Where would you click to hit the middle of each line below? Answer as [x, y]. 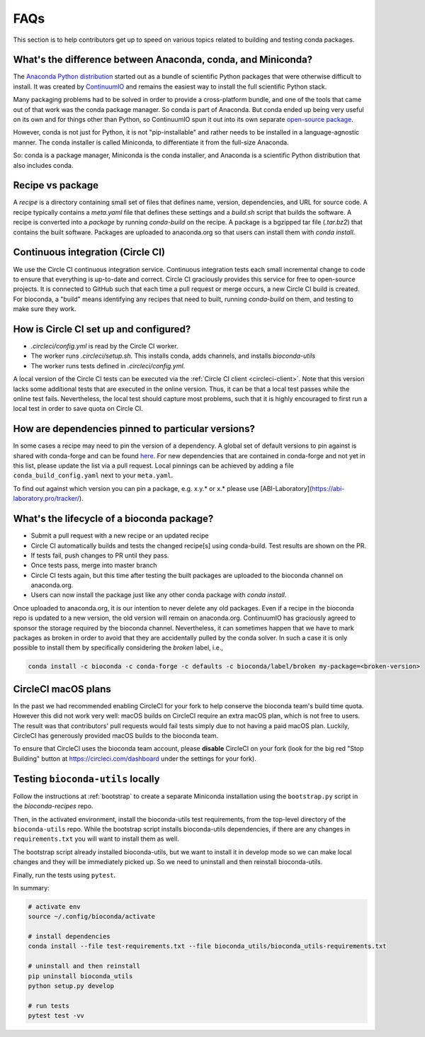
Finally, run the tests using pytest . [64, 875]
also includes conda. [43, 165]
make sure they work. [45, 309]
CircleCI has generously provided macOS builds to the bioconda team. [116, 736]
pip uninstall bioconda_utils [80, 976]
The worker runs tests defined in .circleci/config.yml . [108, 365]
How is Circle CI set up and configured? [102, 329]
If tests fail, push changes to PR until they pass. [100, 555]
